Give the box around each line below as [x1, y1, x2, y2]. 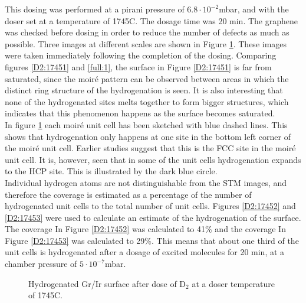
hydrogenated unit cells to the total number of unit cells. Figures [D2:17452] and [5, 200, 296, 212]
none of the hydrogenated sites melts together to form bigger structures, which [5, 95, 289, 107]
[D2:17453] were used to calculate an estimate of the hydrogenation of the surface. [5, 211, 301, 223]
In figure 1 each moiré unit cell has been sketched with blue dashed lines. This [5, 118, 288, 131]
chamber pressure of [5, 258, 77, 270]
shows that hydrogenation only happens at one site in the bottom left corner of [5, 130, 291, 142]
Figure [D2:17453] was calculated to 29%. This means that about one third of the [5, 234, 299, 246]
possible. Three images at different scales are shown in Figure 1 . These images [5, 37, 287, 50]
